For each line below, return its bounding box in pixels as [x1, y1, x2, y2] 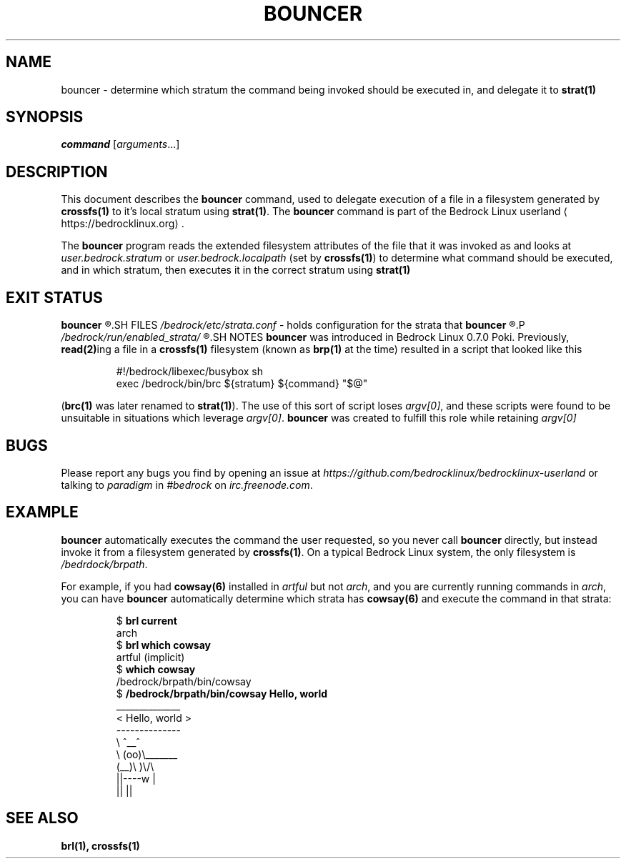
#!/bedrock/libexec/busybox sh [116, 365, 264, 378]
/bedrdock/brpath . [61, 557, 148, 570]
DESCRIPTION [6, 162, 108, 181]
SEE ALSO [6, 809, 79, 828]
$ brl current [116, 614, 177, 627]
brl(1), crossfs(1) [61, 839, 140, 852]
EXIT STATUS [6, 288, 103, 307]
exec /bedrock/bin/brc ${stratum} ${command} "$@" [116, 377, 368, 390]
